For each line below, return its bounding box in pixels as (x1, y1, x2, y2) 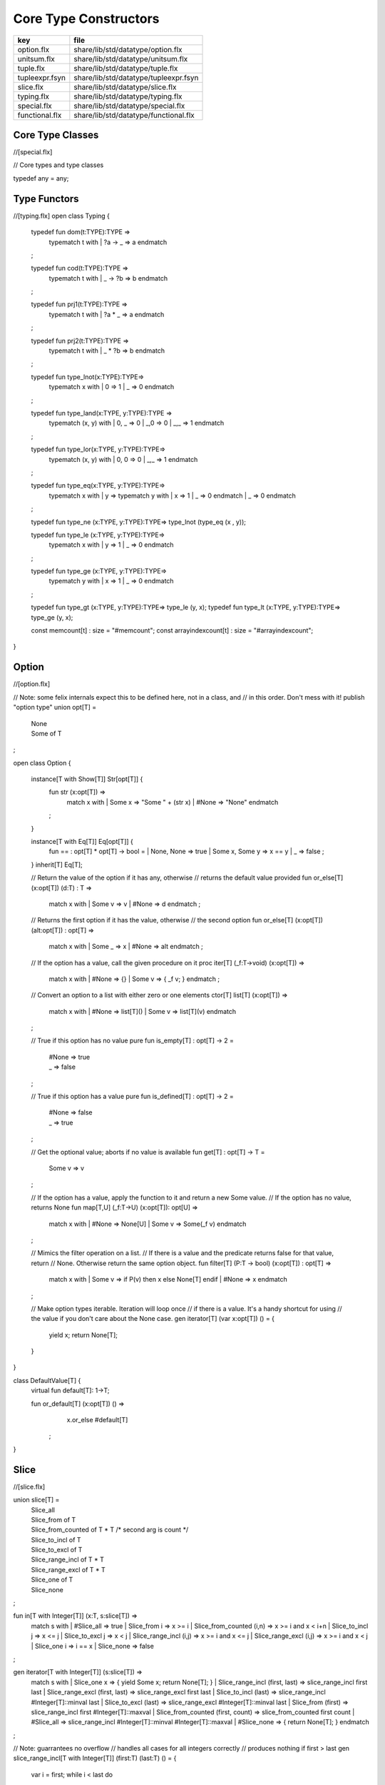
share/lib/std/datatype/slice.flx (73, 82, 177, 92)
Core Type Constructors (13, 11, 160, 26)
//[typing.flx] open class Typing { (13, 211, 111, 220)
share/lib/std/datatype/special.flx (73, 101, 185, 111)
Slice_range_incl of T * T (31, 1555, 105, 1564)
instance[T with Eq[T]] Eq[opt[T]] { (31, 838, 133, 846)
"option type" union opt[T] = (13, 703, 97, 712)
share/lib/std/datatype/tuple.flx (73, 63, 178, 73)
